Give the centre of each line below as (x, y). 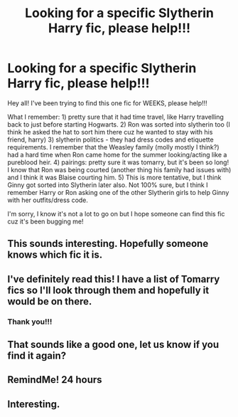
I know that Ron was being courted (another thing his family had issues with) (119, 169)
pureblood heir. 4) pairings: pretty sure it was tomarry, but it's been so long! (118, 162)
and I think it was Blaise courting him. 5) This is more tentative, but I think (114, 177)
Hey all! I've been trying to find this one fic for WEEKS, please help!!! (107, 103)
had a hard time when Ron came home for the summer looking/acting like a (117, 154)
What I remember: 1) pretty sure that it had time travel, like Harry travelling (115, 117)
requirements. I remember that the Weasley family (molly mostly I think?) (113, 147)
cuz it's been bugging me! (45, 221)
